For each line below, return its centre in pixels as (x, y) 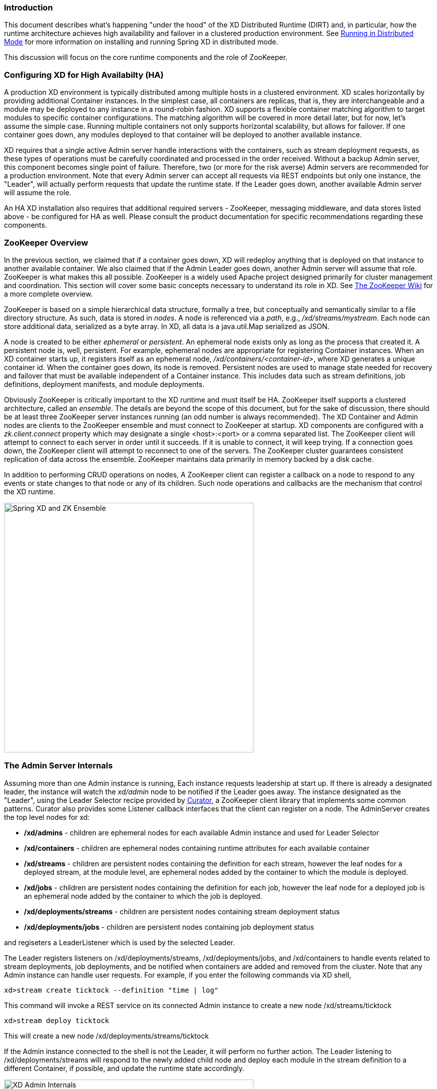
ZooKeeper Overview (46, 242)
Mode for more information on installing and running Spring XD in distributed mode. (141, 42)
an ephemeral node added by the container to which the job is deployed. (143, 896)
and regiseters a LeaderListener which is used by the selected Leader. (119, 942)
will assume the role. (38, 193)
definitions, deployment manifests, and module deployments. (104, 384)
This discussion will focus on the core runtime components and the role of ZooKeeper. (146, 57)
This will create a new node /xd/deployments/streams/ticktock (107, 1036)
